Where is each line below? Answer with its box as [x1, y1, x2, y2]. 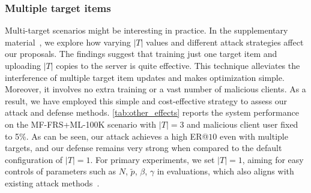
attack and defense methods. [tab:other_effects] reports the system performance [5, 106, 299, 119]
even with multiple [220, 129, 288, 142]
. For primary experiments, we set [90, 153, 215, 165]
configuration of [5, 153, 63, 165]
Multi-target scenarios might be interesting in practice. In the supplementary [5, 24, 288, 37]
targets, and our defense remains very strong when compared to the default [5, 141, 282, 154]
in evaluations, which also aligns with [157, 165, 294, 177]
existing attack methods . [5, 176, 100, 189]
